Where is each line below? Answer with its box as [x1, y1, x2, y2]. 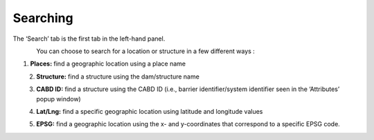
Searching [12, 10, 73, 26]
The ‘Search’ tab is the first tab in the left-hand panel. [12, 34, 166, 43]
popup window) [36, 94, 81, 103]
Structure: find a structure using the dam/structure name [36, 72, 200, 81]
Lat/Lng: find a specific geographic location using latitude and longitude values [36, 107, 263, 115]
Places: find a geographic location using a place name [30, 59, 186, 68]
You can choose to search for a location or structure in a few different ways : [36, 47, 256, 55]
